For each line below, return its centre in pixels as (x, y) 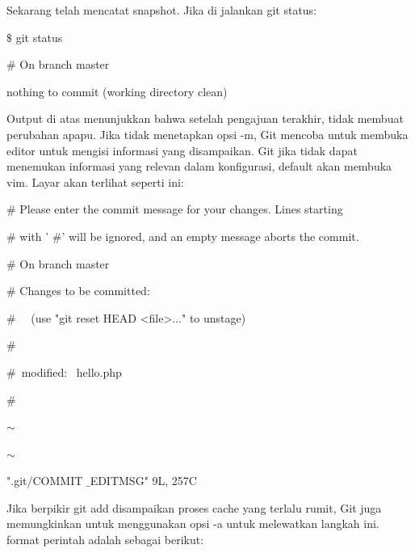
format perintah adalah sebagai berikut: (105, 540)
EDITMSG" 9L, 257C (143, 481)
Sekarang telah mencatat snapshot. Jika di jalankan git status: (162, 10)
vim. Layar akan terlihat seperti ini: (95, 182)
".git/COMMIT (45, 481)
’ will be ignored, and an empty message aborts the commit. (210, 236)
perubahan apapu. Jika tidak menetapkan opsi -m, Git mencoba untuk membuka (207, 134)
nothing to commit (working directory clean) (117, 91)
